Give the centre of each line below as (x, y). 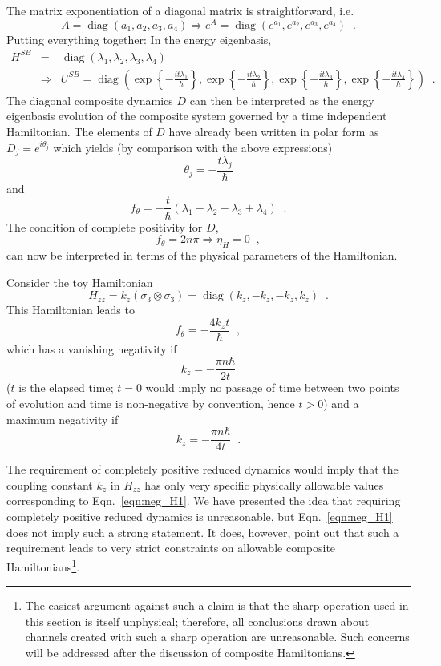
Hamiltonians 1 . (43, 565)
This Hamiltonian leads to (71, 310)
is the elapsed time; (66, 387)
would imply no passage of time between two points (272, 387)
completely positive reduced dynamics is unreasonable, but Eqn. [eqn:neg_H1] (200, 517)
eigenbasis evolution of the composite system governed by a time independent (197, 116)
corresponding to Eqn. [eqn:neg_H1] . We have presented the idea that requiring (204, 501)
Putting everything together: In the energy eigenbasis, (139, 39)
